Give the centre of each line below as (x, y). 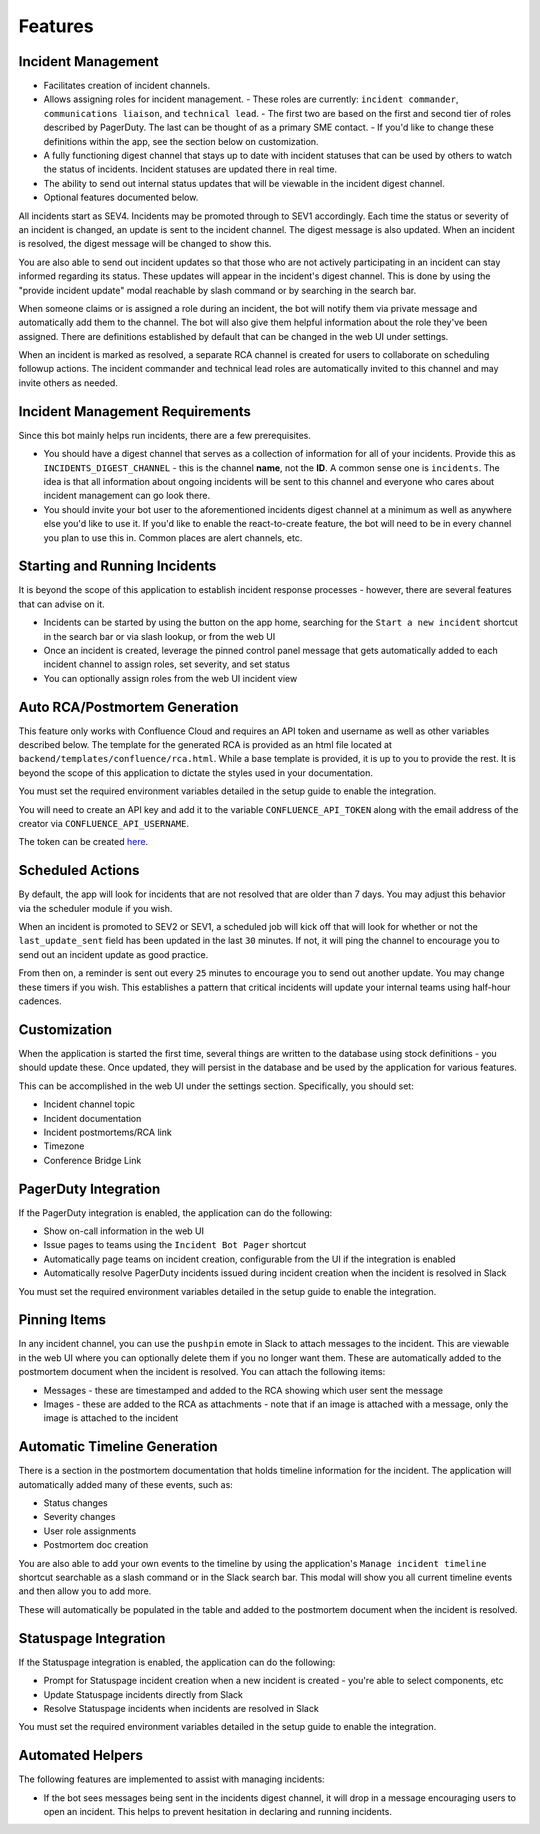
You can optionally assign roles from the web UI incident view (170, 678)
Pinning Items (62, 1320)
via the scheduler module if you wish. (95, 908)
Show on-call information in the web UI (124, 1231)
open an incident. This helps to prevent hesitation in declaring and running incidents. (217, 1811)
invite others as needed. (68, 382)
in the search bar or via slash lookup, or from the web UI (159, 636)
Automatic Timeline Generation (118, 1446)
